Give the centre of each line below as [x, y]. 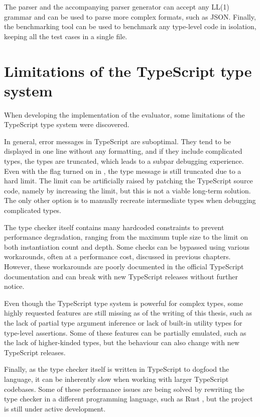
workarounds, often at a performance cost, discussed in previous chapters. [117, 256]
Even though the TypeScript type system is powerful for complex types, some [123, 303]
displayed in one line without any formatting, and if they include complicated [123, 151]
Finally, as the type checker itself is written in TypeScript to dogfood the [117, 369]
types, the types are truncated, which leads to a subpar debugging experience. [124, 161]
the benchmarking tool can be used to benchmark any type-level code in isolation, [130, 26]
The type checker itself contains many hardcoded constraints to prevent [114, 227]
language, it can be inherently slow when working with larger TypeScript [116, 379]
